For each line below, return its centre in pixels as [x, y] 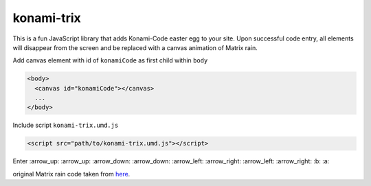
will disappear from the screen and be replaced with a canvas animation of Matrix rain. [135, 47]
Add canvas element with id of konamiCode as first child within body [110, 60]
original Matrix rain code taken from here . [71, 174]
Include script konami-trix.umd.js [66, 125]
